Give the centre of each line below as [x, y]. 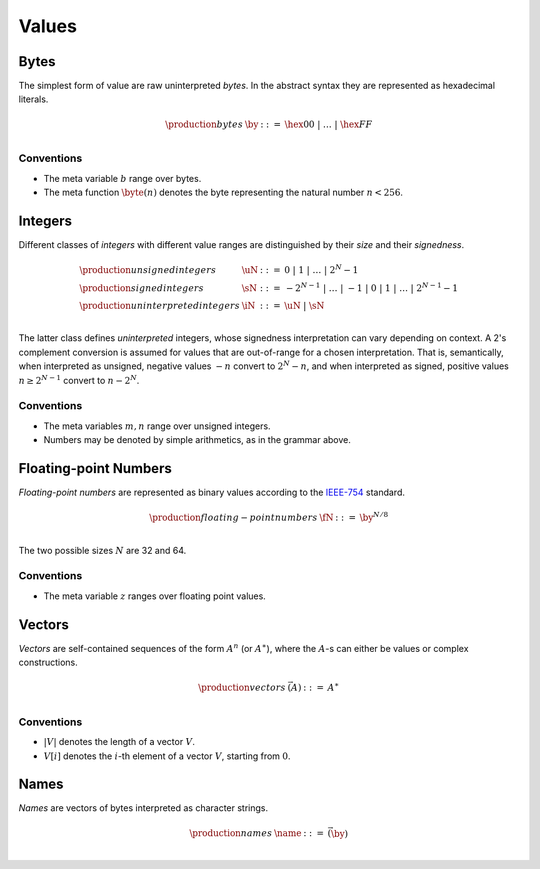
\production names [231, 833]
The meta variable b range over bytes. [122, 178]
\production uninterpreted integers [159, 305]
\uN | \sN [304, 305]
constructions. [48, 662]
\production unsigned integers [148, 269]
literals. [33, 99]
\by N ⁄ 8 [374, 516]
